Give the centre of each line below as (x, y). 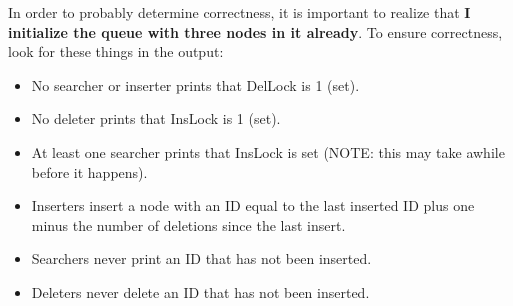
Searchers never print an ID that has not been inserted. (201, 258)
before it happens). (89, 171)
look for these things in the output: (116, 51)
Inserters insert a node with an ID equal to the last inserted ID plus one (253, 205)
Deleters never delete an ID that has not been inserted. (200, 291)
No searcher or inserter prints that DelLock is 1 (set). (195, 84)
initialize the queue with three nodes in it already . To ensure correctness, (255, 31)
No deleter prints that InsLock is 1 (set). (156, 118)
